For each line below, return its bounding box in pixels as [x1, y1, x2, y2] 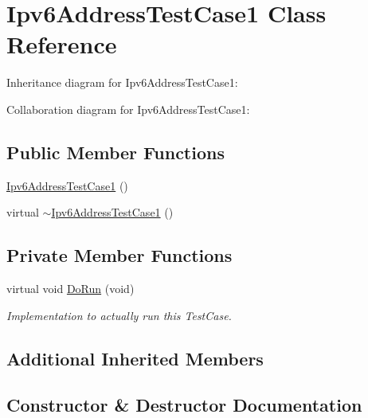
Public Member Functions [6, 139, 225, 164]
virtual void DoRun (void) [6, 280, 135, 297]
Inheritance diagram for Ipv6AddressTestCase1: [6, 74, 238, 91]
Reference [6, 28, 117, 61]
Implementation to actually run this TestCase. [6, 307, 232, 323]
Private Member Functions [6, 243, 233, 268]
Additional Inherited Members [6, 346, 264, 370]
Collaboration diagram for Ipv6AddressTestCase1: [6, 100, 250, 117]
